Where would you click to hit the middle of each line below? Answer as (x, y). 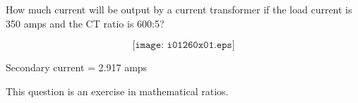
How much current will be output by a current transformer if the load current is (179, 9)
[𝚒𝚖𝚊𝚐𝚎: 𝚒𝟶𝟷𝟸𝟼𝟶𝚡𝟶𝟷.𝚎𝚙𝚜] (184, 46)
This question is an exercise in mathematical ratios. (117, 91)
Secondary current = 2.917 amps (77, 67)
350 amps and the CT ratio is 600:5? (85, 23)
